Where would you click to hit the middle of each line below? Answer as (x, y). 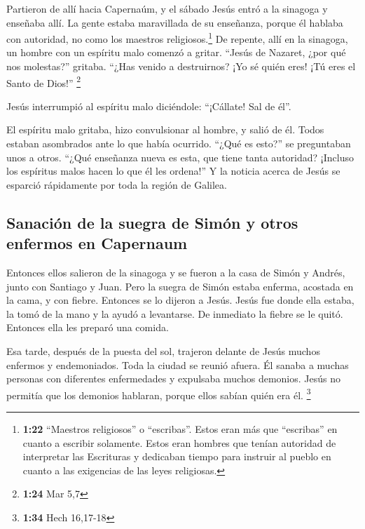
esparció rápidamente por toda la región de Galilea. (117, 184)
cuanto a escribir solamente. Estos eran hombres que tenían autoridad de (179, 442)
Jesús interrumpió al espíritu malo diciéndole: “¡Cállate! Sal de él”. (149, 106)
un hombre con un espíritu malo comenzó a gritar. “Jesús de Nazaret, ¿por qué (176, 52)
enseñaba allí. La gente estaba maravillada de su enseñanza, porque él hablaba (175, 22)
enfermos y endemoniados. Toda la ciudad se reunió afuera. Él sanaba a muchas (178, 364)
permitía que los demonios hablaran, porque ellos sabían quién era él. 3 (159, 394)
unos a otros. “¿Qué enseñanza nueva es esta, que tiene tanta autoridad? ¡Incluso (180, 157)
